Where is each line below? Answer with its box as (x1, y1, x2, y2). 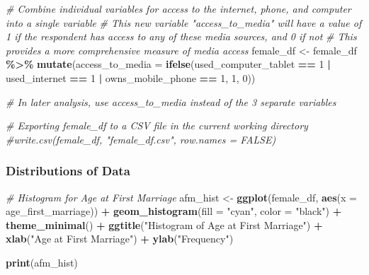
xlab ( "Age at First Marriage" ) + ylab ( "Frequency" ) (6, 231, 234, 246)
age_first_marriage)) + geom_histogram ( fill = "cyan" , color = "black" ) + (6, 204, 342, 218)
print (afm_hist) (6, 254, 78, 269)
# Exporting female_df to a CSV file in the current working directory (6, 118, 308, 133)
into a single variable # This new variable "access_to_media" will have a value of (6, 15, 362, 30)
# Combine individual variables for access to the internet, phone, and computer (6, 1, 351, 16)
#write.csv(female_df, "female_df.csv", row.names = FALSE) (6, 131, 276, 146)
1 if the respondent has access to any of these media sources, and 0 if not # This (6, 29, 357, 44)
